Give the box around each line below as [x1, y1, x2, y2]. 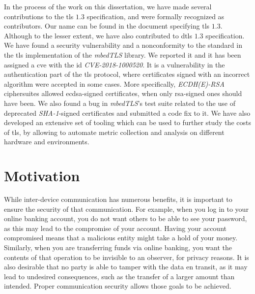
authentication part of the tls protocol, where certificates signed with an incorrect [4, 69, 250, 79]
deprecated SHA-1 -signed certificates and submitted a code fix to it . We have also [4, 107, 251, 118]
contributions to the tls [4, 11, 74, 21]
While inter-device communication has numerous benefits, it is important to [4, 194, 232, 204]
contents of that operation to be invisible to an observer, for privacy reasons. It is [4, 252, 249, 262]
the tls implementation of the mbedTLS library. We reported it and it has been [4, 49, 241, 60]
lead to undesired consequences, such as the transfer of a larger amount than [4, 271, 235, 281]
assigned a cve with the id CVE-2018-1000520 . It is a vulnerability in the [4, 59, 225, 69]
